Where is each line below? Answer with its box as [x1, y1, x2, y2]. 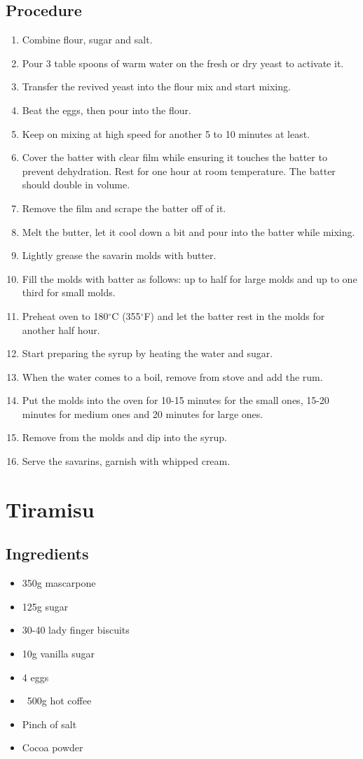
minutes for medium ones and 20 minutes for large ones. [22, 406, 263, 421]
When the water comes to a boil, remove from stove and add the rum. [22, 369, 323, 384]
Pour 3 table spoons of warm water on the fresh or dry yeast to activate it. [22, 55, 344, 70]
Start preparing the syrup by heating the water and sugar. [22, 346, 273, 361]
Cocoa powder [22, 740, 83, 755]
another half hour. [22, 322, 100, 337]
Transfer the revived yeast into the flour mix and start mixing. [22, 79, 291, 94]
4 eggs [22, 669, 49, 684]
